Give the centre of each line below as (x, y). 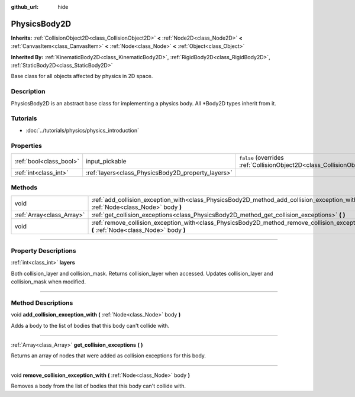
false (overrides (261, 157)
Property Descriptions (43, 251)
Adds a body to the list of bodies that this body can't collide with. (90, 325)
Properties (27, 146)
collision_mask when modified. (49, 282)
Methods (24, 188)
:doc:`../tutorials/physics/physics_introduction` (82, 130)
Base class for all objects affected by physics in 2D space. (82, 76)
